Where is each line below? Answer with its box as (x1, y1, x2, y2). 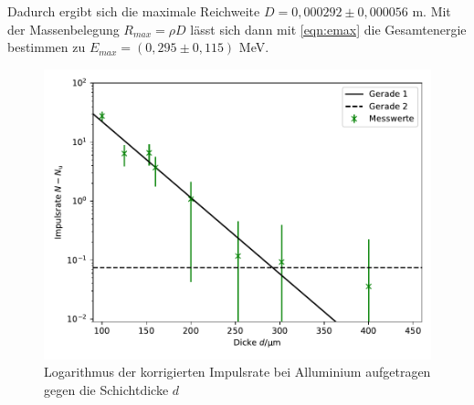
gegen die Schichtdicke (44, 379, 169, 399)
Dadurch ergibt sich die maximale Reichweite (7, 2, 260, 20)
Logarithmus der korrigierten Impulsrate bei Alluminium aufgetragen (44, 362, 431, 381)
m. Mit (412, 2, 451, 20)
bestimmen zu (7, 37, 86, 57)
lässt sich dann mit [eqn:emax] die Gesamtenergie (190, 19, 467, 38)
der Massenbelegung (7, 19, 120, 38)
